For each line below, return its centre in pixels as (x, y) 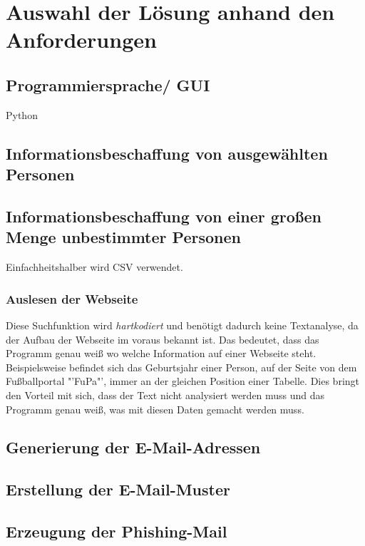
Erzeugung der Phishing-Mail (117, 531)
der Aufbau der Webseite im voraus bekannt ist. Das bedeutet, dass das (163, 339)
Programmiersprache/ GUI (108, 84)
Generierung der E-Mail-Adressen (133, 447)
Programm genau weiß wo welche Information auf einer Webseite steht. (161, 353)
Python (22, 114)
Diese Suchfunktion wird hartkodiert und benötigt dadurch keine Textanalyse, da (182, 325)
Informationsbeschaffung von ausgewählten (167, 153)
